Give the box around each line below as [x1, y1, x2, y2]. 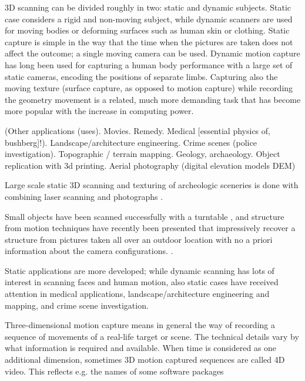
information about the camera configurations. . [5, 245, 173, 257]
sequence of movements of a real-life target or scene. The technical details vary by [5, 330, 299, 342]
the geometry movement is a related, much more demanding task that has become [5, 93, 301, 105]
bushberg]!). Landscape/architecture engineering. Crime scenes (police [5, 136, 257, 148]
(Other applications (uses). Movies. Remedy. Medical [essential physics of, [5, 124, 270, 136]
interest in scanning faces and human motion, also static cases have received [5, 276, 279, 288]
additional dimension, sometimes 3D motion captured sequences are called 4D [5, 353, 285, 366]
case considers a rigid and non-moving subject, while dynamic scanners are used [5, 12, 293, 25]
